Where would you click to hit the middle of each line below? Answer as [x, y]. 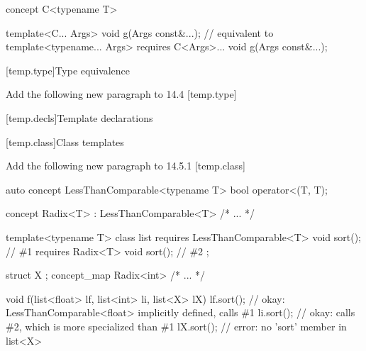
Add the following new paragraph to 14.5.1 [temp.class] [126, 166]
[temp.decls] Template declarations [79, 117]
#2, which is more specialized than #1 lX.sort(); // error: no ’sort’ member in [176, 326]
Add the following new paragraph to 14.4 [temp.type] [121, 94]
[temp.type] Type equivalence [68, 70]
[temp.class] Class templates [65, 141]
